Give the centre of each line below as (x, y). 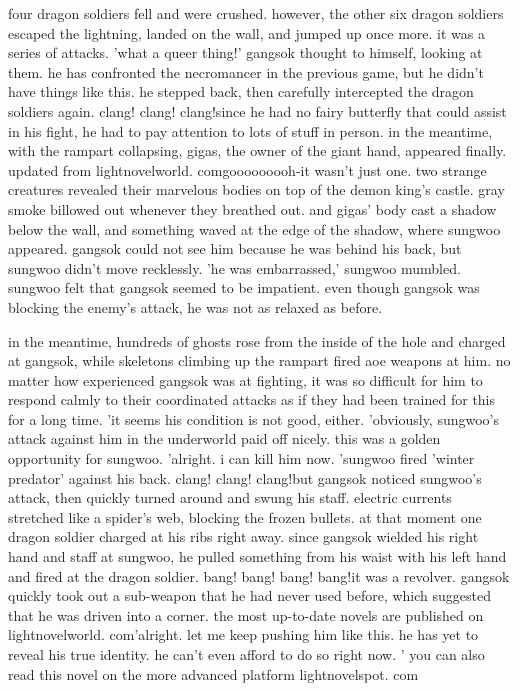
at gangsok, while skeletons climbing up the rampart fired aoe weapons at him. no (259, 360)
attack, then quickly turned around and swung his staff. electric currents (230, 497)
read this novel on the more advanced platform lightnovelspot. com (213, 673)
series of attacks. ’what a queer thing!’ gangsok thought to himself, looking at (245, 52)
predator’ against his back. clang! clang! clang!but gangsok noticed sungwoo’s (245, 477)
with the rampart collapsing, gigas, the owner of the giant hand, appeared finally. (257, 150)
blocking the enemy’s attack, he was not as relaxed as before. (195, 306)
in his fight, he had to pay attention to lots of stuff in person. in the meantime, (250, 130)
